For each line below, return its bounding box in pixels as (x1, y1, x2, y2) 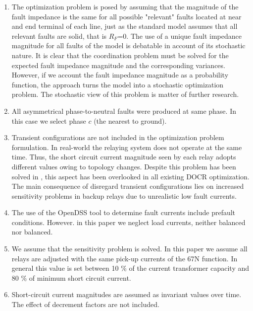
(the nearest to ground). (94, 115, 167, 126)
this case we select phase (11, 115, 86, 126)
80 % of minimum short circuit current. (11, 272, 131, 283)
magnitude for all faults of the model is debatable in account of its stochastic (11, 40, 246, 51)
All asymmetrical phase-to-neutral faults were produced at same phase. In (11, 105, 236, 116)
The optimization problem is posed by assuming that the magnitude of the (11, 1, 239, 11)
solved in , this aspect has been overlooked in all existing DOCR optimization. (11, 171, 250, 181)
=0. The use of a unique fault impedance (117, 30, 242, 41)
